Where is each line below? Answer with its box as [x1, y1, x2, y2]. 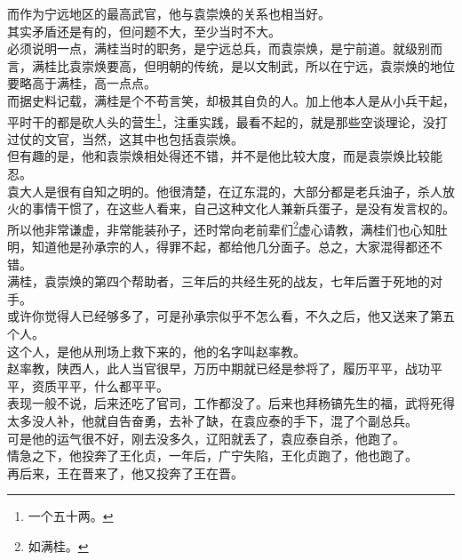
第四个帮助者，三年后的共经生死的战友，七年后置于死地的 [93, 272, 430, 291]
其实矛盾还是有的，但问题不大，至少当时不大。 [7, 21, 281, 40]
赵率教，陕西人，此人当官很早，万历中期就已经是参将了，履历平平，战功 [7, 359, 430, 378]
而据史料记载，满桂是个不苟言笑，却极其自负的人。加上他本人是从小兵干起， [7, 91, 455, 109]
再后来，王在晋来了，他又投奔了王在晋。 [7, 463, 243, 482]
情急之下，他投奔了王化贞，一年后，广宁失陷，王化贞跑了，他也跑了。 [7, 446, 418, 465]
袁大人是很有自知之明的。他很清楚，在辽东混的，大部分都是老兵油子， [7, 181, 418, 200]
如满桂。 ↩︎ [28, 536, 89, 555]
